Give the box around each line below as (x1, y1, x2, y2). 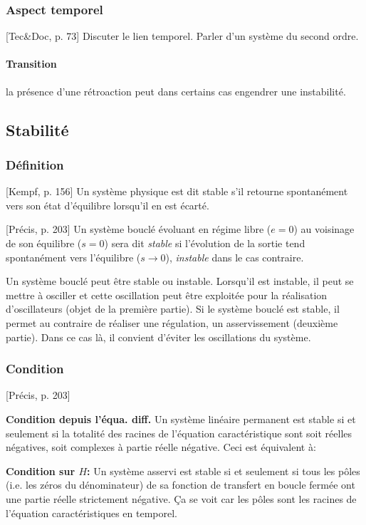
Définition (6, 155, 64, 173)
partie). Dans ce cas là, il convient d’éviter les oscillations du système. (6, 329, 311, 344)
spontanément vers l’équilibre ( (6, 249, 141, 264)
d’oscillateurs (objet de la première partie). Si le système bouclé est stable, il (6, 301, 340, 316)
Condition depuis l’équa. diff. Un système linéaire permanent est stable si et (6, 411, 356, 426)
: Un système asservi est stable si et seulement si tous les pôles (87, 463, 360, 478)
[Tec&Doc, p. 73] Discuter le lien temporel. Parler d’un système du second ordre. (6, 28, 359, 43)
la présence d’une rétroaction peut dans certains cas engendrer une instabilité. (6, 83, 346, 98)
